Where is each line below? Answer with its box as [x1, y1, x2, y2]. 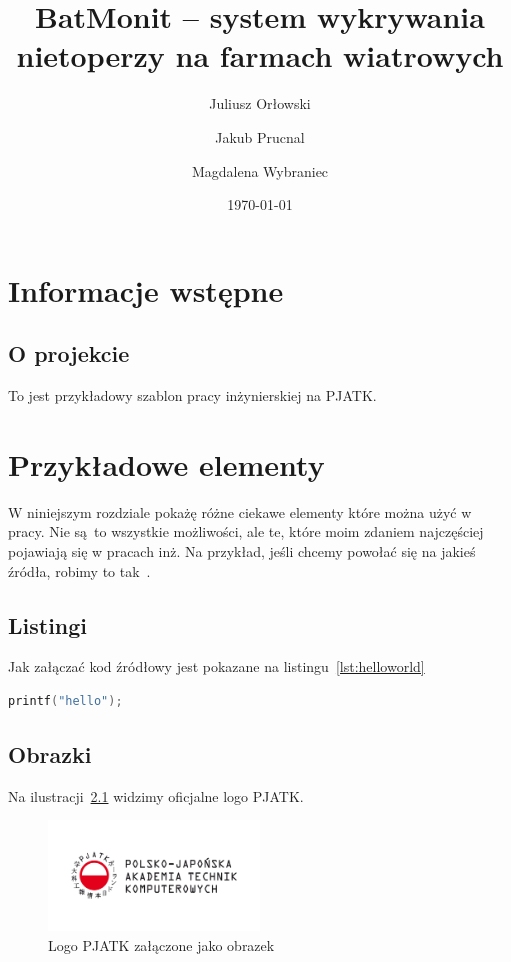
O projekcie [8, 338, 130, 369]
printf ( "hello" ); [8, 693, 123, 708]
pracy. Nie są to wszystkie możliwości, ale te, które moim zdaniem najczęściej [8, 521, 484, 542]
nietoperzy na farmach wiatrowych [16, 35, 504, 76]
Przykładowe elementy [8, 443, 325, 484]
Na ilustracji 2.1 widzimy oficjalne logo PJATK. [8, 785, 304, 806]
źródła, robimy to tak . [8, 560, 151, 581]
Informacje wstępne [8, 269, 284, 310]
